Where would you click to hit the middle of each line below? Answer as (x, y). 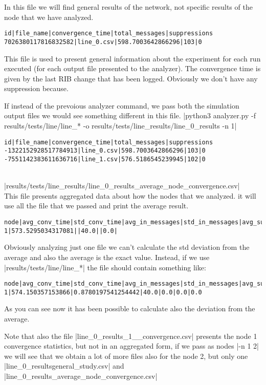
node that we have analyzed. (49, 17)
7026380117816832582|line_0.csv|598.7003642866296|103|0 (103, 42)
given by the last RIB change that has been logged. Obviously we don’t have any (131, 78)
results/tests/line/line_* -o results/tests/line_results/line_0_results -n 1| (120, 126)
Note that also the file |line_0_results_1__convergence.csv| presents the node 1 (131, 336)
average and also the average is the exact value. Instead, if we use (107, 257)
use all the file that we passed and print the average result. (96, 206)
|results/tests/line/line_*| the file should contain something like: (105, 267)
